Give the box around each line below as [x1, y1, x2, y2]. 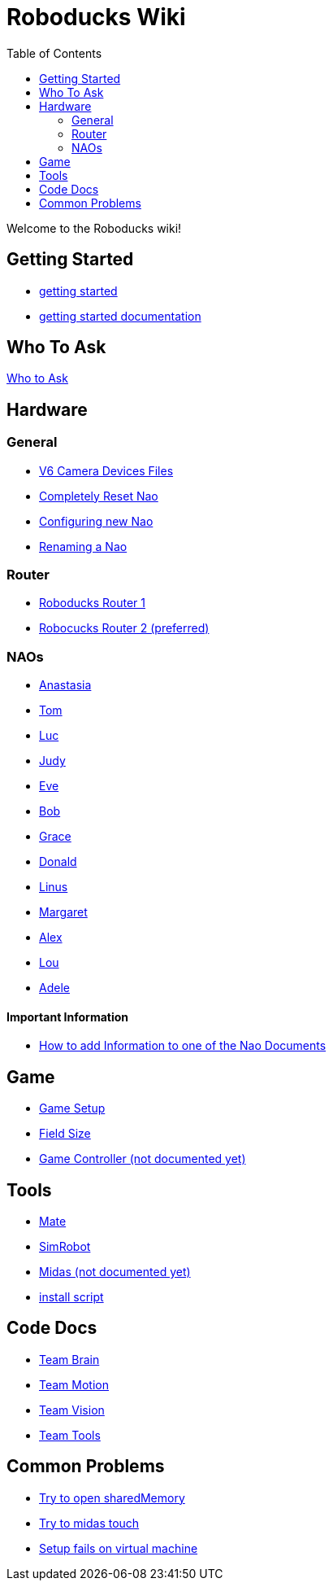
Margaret [39, 905, 88, 920]
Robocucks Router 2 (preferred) [39, 621, 210, 636]
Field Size [39, 1126, 91, 1141]
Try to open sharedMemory [39, 1490, 185, 1505]
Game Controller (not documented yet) [39, 1152, 246, 1166]
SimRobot [39, 1239, 91, 1254]
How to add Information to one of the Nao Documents [39, 1038, 327, 1053]
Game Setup [39, 1101, 106, 1116]
